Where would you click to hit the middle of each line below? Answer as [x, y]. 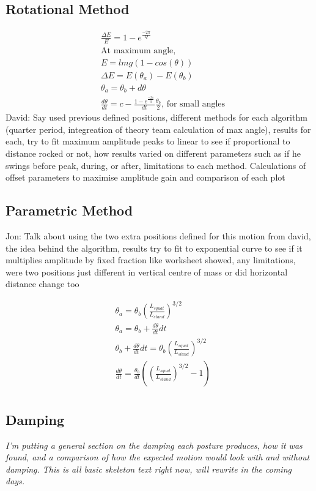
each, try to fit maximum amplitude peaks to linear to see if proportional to [148, 141]
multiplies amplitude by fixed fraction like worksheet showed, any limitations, [151, 260]
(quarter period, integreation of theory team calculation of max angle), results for [158, 129]
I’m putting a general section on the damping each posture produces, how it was [154, 445]
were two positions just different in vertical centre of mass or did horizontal [147, 272]
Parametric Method [69, 210]
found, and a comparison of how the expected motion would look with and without [158, 457]
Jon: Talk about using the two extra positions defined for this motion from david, [158, 235]
